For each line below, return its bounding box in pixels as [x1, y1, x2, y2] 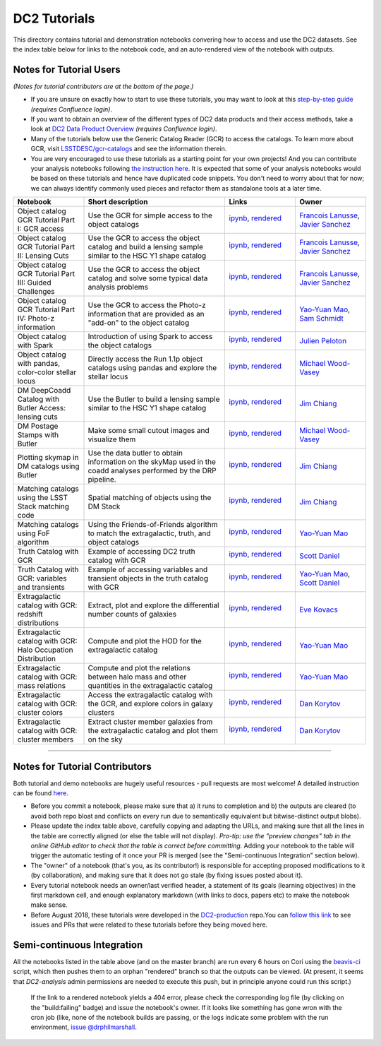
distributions [17, 618, 59, 628]
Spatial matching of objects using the [87, 493, 212, 503]
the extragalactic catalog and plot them [87, 726, 218, 736]
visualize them [87, 434, 136, 444]
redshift [17, 610, 44, 619]
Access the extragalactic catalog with [87, 690, 213, 700]
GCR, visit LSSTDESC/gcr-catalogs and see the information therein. [30, 145, 227, 153]
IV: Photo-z [17, 314, 55, 323]
